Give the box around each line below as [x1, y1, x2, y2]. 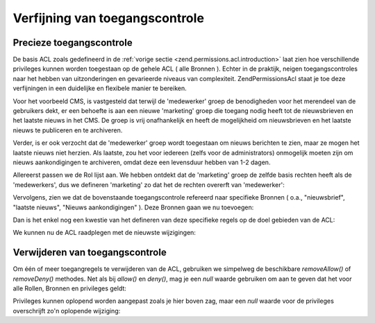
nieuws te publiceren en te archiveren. [12, 125, 123, 134]
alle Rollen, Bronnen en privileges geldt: [12, 284, 126, 293]
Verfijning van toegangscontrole [12, 10, 205, 26]
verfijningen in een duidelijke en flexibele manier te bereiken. [12, 84, 187, 93]
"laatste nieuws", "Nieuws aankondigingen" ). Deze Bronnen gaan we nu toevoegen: [12, 203, 254, 211]
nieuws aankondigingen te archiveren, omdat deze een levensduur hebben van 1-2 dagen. [12, 158, 271, 166]
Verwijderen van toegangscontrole [12, 247, 167, 259]
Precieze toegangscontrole [12, 37, 133, 49]
